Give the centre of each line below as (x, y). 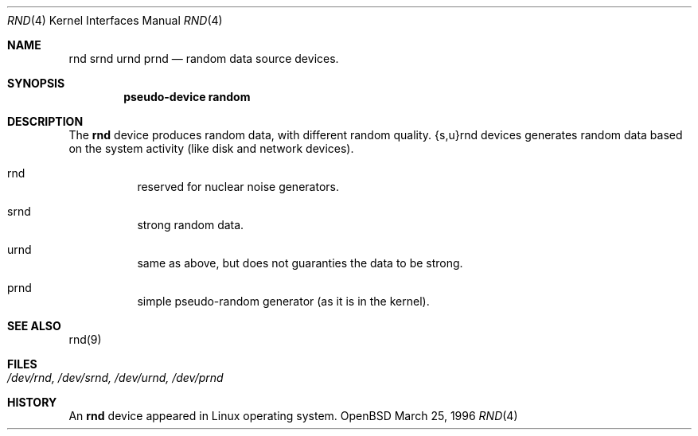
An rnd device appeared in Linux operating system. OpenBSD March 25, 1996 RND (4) (293, 416)
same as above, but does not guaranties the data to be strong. (300, 263)
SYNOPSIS (36, 83)
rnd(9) (85, 339)
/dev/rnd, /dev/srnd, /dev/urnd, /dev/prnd (115, 378)
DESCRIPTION (45, 121)
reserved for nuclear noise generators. (238, 187)
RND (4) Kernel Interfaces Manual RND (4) (115, 20)
